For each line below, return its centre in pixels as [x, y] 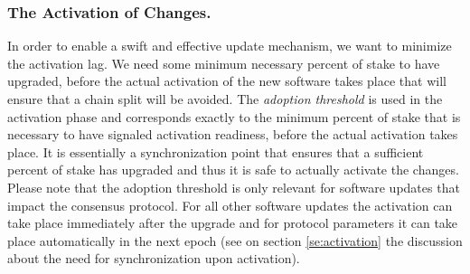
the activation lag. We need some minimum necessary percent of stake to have [224, 63]
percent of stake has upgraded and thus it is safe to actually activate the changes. [233, 170]
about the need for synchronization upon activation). [154, 258]
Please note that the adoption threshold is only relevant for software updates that [234, 187]
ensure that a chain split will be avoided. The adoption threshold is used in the [225, 99]
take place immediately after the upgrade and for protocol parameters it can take [233, 223]
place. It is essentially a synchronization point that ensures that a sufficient [216, 151]
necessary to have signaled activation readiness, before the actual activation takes [233, 134]
